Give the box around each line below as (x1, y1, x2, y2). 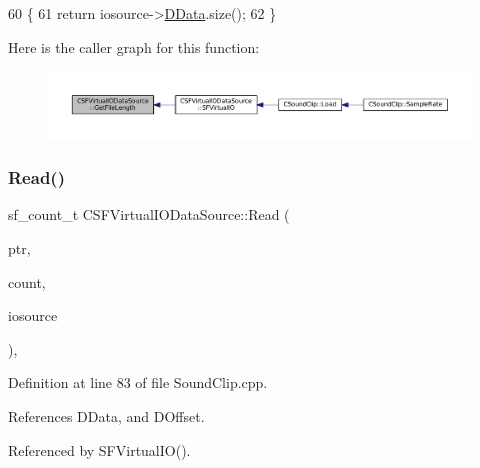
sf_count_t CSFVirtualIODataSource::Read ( (8, 204, 290, 225)
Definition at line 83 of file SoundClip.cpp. (8, 372, 268, 393)
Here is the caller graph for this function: (8, 36, 260, 57)
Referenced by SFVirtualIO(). (8, 439, 191, 460)
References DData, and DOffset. (8, 406, 205, 427)
